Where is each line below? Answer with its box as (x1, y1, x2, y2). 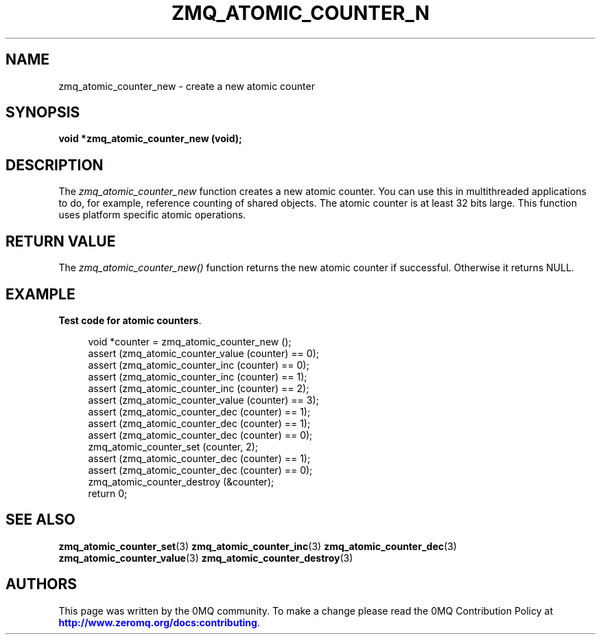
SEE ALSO (5, 511, 75, 529)
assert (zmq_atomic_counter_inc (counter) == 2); (88, 382, 309, 394)
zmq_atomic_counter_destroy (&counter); (88, 475, 274, 488)
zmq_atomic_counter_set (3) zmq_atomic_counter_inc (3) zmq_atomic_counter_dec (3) (58, 540, 457, 552)
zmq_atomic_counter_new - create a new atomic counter (58, 80, 315, 92)
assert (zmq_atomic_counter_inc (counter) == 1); (88, 370, 307, 382)
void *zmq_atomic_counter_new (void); (58, 133, 242, 145)
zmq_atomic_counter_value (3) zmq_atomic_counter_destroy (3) (58, 551, 353, 564)
